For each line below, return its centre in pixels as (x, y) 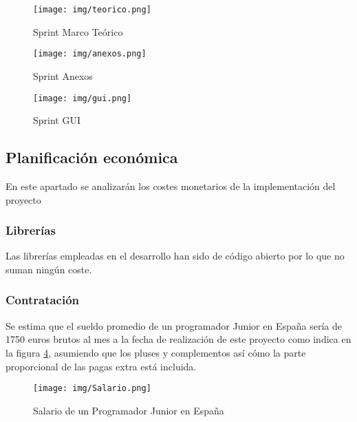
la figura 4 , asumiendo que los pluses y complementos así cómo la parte (156, 352)
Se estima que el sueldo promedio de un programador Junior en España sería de (174, 325)
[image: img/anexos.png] (90, 54)
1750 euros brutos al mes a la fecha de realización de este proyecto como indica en (178, 339)
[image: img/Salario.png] (92, 389)
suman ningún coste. (49, 269)
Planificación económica (92, 157)
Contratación (43, 300)
